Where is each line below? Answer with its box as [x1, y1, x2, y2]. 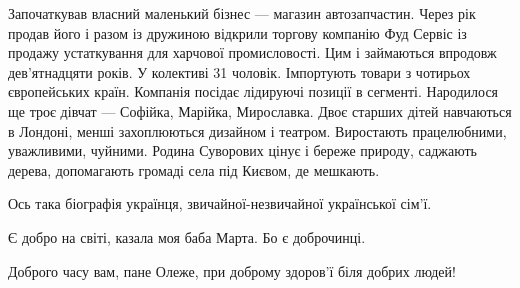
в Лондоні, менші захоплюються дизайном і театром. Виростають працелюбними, [8, 120, 507, 141]
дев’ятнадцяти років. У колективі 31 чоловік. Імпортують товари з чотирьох [8, 61, 471, 82]
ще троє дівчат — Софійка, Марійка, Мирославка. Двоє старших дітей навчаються [8, 100, 512, 121]
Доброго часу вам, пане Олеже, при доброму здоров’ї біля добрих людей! [8, 260, 456, 281]
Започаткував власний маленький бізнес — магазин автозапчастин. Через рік [8, 3, 476, 23]
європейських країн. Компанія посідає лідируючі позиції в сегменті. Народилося [8, 81, 499, 102]
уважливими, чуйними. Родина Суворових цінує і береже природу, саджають [8, 140, 477, 161]
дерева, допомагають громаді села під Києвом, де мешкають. [8, 159, 380, 180]
